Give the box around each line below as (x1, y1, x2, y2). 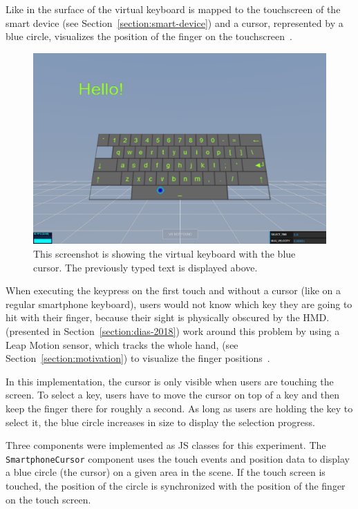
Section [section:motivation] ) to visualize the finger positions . (6, 351, 270, 365)
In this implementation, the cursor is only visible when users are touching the (6, 374, 334, 388)
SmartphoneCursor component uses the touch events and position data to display (6, 451, 350, 465)
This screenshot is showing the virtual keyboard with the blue (33, 246, 296, 260)
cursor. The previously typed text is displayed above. (33, 260, 258, 274)
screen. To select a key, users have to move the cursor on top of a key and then (6, 387, 340, 402)
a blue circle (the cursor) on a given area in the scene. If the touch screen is (6, 465, 326, 479)
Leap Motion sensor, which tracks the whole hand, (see (6, 337, 238, 352)
